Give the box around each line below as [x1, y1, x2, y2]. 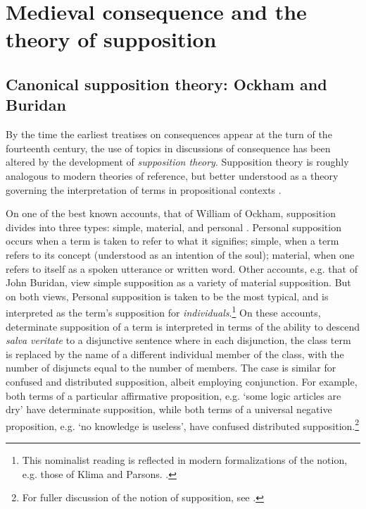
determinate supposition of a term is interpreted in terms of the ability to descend [6, 319, 360, 333]
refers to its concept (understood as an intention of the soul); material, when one [6, 247, 355, 262]
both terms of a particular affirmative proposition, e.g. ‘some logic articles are [6, 388, 341, 403]
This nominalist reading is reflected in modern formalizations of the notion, [22, 452, 348, 467]
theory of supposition [6, 25, 217, 54]
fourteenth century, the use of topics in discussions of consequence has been [6, 140, 331, 155]
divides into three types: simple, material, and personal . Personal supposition [6, 219, 341, 234]
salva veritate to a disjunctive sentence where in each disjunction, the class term [6, 333, 351, 348]
